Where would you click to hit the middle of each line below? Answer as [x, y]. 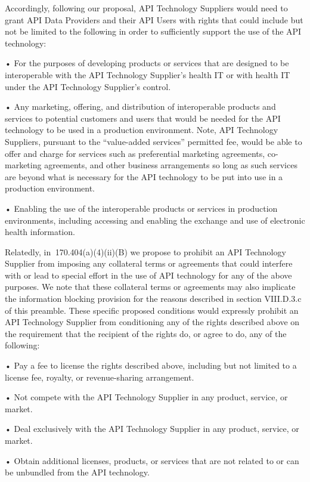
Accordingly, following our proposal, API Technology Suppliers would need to [146, 8]
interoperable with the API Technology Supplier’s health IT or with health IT [148, 74]
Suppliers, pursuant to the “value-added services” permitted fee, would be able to [154, 141]
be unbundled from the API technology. [77, 472]
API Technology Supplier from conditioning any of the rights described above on [152, 322]
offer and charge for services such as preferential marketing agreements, [135, 153]
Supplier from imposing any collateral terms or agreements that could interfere [149, 263]
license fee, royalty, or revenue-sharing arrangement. [100, 377]
